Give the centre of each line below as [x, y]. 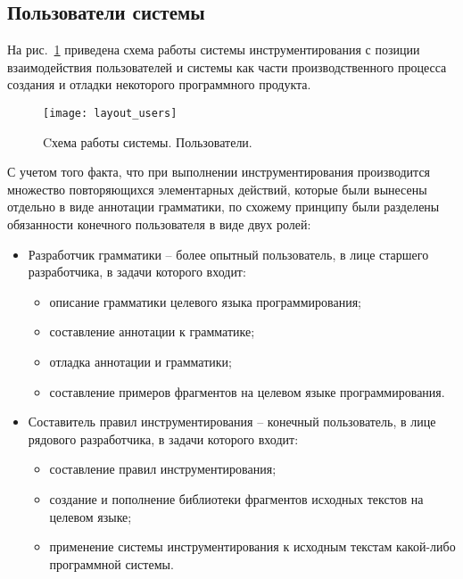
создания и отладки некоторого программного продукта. [159, 84]
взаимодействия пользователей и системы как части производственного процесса [227, 66]
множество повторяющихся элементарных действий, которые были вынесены [217, 189]
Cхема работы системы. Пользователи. [148, 141]
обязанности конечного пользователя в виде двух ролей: [159, 224]
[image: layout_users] [110, 113]
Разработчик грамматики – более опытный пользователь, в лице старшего [228, 254]
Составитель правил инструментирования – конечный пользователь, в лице [232, 422]
